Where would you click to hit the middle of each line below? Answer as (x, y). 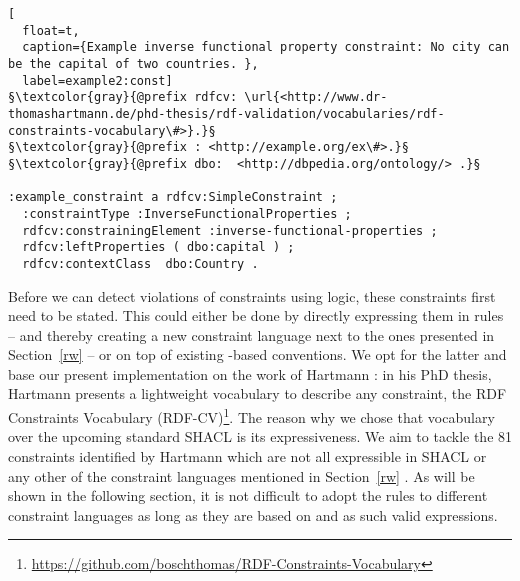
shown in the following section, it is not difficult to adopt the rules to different (248, 495)
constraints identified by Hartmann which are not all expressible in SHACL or (247, 455)
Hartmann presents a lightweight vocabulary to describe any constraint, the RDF (257, 393)
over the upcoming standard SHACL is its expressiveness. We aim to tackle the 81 (260, 436)
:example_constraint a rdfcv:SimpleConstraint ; (173, 197)
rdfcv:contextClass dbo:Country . (140, 263)
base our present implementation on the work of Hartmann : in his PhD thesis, (250, 373)
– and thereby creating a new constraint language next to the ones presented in (251, 334)
